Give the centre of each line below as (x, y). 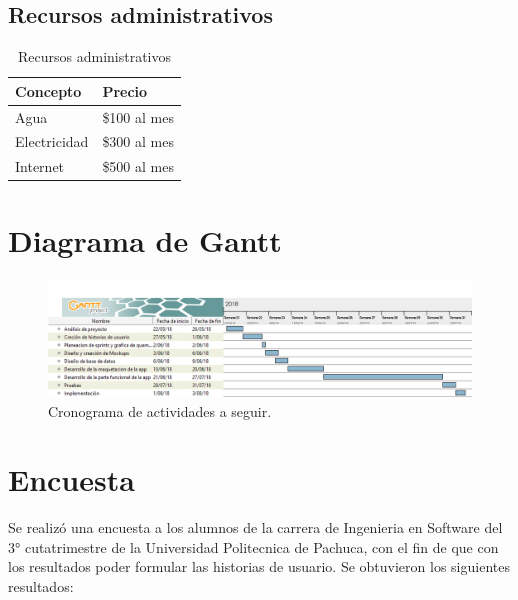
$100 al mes (138, 116)
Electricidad (52, 141)
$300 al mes (138, 141)
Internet (40, 166)
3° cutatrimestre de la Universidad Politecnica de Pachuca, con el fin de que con (253, 546)
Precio (125, 90)
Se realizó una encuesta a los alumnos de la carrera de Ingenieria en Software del (255, 527)
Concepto (48, 90)
